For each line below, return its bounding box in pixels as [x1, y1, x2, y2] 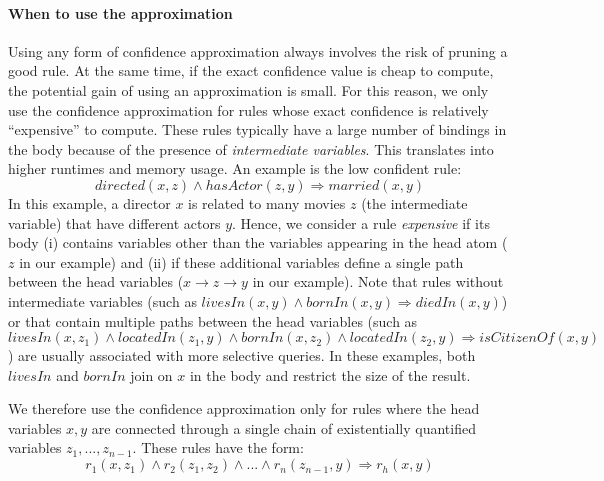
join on [130, 364, 173, 385]
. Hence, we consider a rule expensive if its [232, 212, 490, 233]
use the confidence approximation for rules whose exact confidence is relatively [8, 99, 489, 120]
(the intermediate [361, 192, 468, 213]
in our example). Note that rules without [252, 271, 504, 292]
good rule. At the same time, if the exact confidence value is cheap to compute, [8, 60, 494, 81]
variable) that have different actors [8, 212, 221, 233]
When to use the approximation [8, 2, 233, 23]
